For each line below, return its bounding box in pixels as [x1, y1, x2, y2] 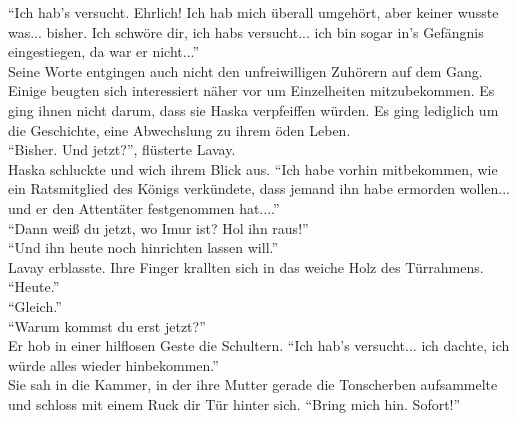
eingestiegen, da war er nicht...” [8, 41, 200, 62]
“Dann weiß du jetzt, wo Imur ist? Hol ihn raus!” [8, 217, 309, 238]
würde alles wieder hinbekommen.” [8, 354, 219, 375]
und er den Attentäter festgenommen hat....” [8, 197, 280, 218]
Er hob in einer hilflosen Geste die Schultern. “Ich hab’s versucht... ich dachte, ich [8, 335, 510, 356]
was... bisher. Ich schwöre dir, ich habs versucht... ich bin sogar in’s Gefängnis [8, 21, 484, 42]
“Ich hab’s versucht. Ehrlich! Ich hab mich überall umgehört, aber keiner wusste [8, 2, 499, 22]
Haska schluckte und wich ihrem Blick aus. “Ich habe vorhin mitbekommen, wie [8, 158, 498, 179]
